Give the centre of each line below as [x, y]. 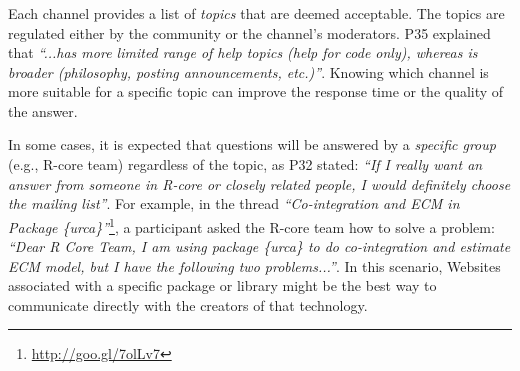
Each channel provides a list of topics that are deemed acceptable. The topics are [256, 12]
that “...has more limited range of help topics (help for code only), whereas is [243, 52]
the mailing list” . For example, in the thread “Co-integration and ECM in [234, 203]
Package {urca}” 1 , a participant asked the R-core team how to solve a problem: [251, 225]
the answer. [43, 110]
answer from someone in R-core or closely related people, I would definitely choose [259, 183]
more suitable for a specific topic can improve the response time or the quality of [256, 91]
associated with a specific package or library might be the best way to [222, 285]
